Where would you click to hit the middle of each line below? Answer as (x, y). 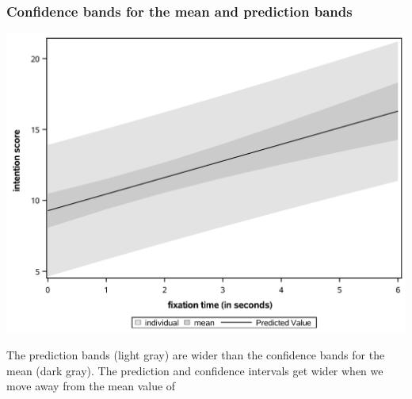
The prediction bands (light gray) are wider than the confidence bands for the (196, 355)
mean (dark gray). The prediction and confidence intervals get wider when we (195, 370)
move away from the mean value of (91, 386)
